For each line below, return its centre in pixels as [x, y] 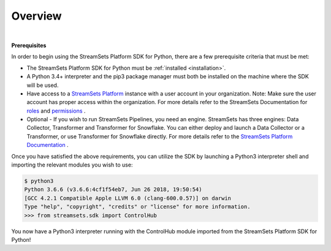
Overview [36, 16]
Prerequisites [29, 45]
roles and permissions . [56, 111]
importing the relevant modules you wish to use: [72, 165]
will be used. [43, 85]
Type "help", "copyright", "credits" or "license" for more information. [137, 207]
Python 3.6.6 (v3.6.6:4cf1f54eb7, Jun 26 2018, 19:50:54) [113, 189]
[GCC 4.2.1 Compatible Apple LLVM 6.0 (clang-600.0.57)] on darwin [128, 198]
